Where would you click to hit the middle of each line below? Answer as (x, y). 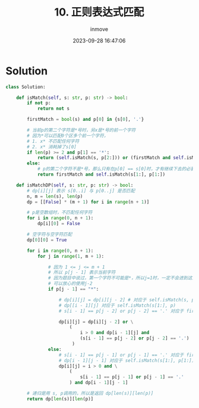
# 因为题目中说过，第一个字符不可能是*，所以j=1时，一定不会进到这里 (122, 278)
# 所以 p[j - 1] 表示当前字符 (82, 272)
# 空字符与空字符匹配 (50, 235)
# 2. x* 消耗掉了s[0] (52, 147)
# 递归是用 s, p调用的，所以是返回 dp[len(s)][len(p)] (90, 394)
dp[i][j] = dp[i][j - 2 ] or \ (96, 322)
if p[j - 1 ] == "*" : (73, 289)
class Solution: (26, 87)
